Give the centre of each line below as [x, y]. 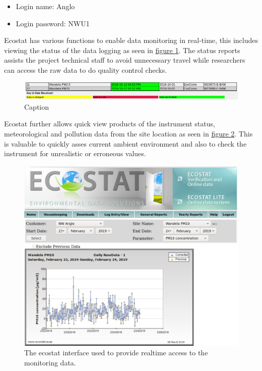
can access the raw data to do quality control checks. [86, 69]
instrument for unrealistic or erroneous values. [75, 153]
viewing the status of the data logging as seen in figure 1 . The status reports [122, 50]
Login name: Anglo [45, 6]
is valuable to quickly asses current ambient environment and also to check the [125, 143]
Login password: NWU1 [53, 23]
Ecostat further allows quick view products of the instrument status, [110, 124]
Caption [37, 106]
